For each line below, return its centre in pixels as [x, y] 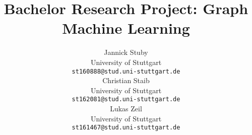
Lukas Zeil [126, 108]
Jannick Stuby [126, 52]
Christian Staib [126, 80]
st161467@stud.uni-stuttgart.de [126, 128]
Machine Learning [126, 28]
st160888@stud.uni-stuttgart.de [126, 71]
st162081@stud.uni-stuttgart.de [126, 99]
